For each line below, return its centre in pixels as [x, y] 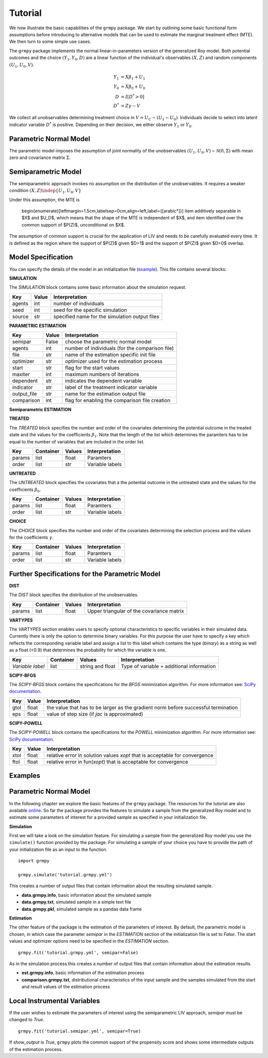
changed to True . [27, 1020]
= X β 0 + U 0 [133, 87]
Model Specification [41, 257]
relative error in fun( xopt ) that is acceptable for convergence [117, 762]
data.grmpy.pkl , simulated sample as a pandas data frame [82, 909]
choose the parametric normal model [108, 342]
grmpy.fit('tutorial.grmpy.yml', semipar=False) [78, 952]
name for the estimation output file [105, 394]
